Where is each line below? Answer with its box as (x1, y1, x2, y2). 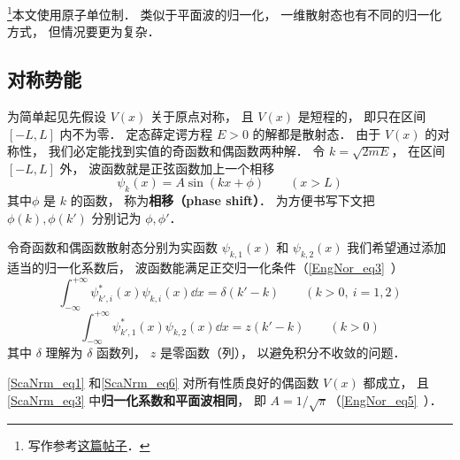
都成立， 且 (363, 372, 430, 391)
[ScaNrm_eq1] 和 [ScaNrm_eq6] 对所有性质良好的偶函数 (7, 372, 319, 391)
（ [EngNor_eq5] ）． (328, 390, 442, 409)
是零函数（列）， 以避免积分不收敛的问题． (159, 343, 406, 362)
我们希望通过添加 (347, 238, 447, 257)
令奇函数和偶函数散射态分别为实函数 (7, 238, 218, 257)
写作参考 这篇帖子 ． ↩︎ (27, 436, 150, 455)
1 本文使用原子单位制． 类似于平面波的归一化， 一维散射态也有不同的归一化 (7, 3, 442, 23)
